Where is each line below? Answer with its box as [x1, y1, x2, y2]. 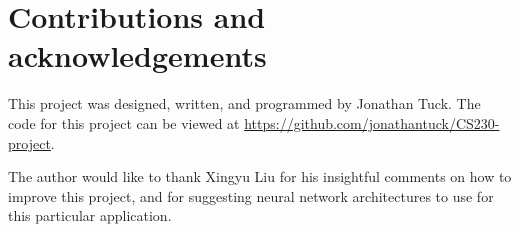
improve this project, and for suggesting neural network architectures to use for [8, 185, 494, 206]
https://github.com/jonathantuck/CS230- [244, 112, 500, 133]
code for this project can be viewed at [8, 112, 240, 133]
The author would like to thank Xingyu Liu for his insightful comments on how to [8, 166, 512, 187]
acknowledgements [8, 35, 267, 76]
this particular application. [8, 205, 172, 226]
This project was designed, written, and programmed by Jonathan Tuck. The [8, 93, 481, 114]
